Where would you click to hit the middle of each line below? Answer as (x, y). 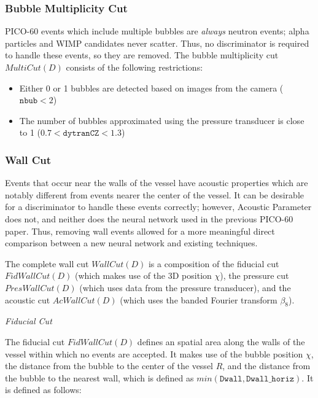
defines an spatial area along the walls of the (221, 341)
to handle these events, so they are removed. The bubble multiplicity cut (142, 55)
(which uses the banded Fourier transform (199, 299)
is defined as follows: (43, 390)
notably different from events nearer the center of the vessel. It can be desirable (154, 194)
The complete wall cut (47, 263)
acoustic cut (28, 299)
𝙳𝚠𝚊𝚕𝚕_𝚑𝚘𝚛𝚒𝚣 (270, 379)
